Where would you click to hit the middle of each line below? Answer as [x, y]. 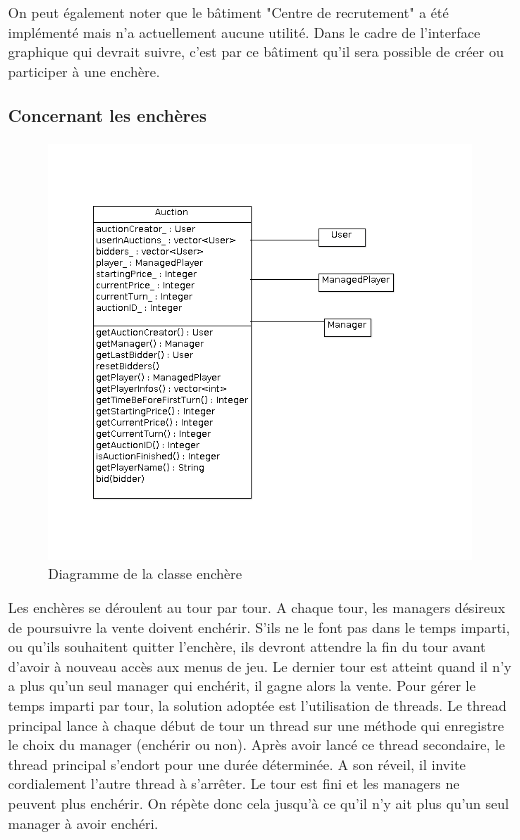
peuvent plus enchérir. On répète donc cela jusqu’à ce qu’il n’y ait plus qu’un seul [258, 802]
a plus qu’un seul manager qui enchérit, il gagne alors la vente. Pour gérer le [242, 685]
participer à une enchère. [84, 70]
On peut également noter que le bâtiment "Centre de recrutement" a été [228, 12]
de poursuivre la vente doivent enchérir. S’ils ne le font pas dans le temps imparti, [259, 626]
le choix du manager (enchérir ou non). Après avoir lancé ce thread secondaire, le [257, 744]
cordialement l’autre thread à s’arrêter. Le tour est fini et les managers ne [234, 783]
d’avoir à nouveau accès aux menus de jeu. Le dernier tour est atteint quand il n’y [260, 665]
